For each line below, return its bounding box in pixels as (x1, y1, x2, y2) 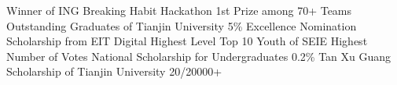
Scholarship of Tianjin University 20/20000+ (6, 63, 222, 80)
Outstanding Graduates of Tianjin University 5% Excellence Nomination (6, 17, 357, 34)
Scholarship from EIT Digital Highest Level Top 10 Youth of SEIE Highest (6, 33, 368, 49)
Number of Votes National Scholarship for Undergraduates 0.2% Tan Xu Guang (6, 48, 391, 64)
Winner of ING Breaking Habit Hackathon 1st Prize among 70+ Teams (6, 2, 352, 18)
